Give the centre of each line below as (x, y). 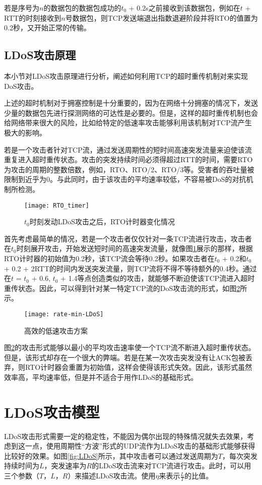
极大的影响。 (25, 132)
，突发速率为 (65, 466)
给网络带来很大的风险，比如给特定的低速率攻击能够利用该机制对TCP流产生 (128, 123)
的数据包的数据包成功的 (82, 8)
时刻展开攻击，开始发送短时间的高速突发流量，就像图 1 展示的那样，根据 (135, 248)
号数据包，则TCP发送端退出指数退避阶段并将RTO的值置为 (161, 17)
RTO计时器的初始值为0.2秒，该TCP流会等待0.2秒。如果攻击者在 (109, 258)
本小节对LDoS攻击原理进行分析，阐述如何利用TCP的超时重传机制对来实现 (126, 76)
